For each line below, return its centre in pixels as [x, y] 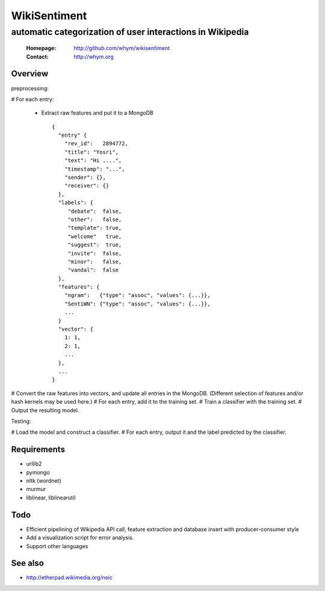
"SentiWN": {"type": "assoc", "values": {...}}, [137, 304]
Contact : [38, 57]
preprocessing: [30, 88]
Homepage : [41, 48]
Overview [30, 74]
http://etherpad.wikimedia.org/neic [70, 578]
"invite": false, [95, 253]
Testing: [21, 421]
